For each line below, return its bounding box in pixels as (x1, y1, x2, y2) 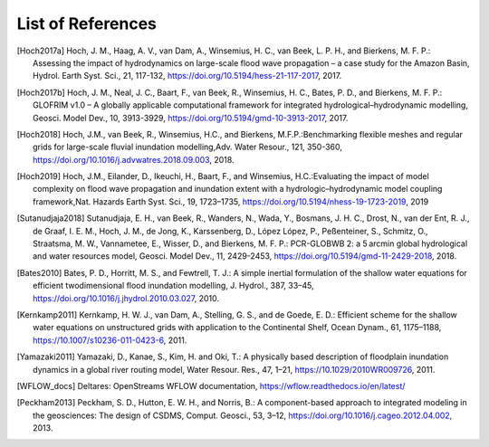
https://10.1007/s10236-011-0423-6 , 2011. (33, 335, 187, 346)
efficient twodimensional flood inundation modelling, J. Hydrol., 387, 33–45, (33, 281, 314, 291)
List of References (16, 14, 158, 33)
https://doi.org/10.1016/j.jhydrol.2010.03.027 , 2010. (33, 292, 219, 303)
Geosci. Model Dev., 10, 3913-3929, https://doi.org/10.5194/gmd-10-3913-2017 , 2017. (33, 112, 349, 123)
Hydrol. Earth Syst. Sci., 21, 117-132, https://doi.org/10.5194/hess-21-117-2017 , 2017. (33, 71, 342, 81)
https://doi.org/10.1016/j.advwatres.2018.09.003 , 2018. (33, 154, 235, 165)
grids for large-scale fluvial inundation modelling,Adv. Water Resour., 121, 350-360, (33, 141, 343, 153)
